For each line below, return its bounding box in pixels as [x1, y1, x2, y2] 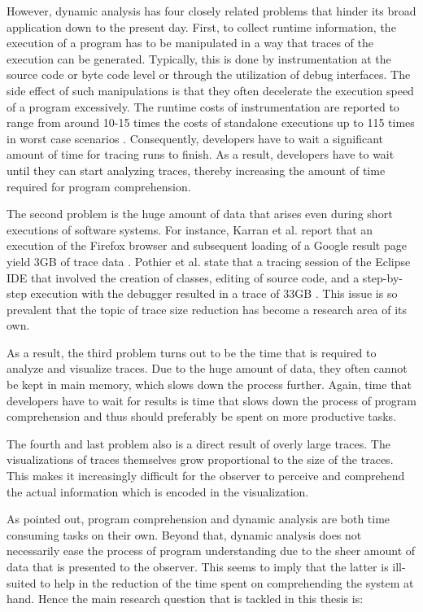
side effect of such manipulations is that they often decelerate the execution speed [7, 81, 414, 98]
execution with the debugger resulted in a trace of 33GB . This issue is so [30, 285, 398, 302]
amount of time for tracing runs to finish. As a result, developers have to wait [7, 146, 395, 163]
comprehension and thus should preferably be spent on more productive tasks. [7, 408, 397, 425]
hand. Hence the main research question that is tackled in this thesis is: [7, 590, 364, 607]
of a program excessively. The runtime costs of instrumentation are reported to [7, 98, 399, 115]
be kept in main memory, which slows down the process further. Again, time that [7, 376, 412, 393]
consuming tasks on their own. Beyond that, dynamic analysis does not [7, 526, 362, 543]
